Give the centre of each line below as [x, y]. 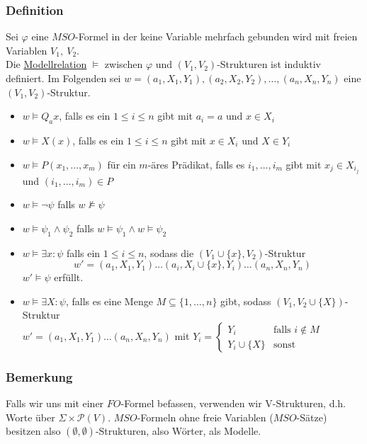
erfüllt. [69, 277]
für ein [122, 164]
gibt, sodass [246, 301]
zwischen [124, 64]
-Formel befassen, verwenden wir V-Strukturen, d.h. [233, 403]
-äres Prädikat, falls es [196, 164]
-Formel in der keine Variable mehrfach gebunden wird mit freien [216, 36]
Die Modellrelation [46, 64]
